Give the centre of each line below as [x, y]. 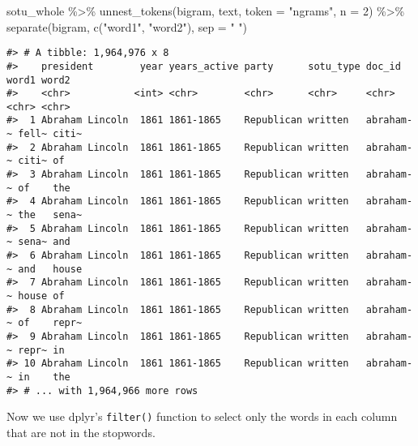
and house [50, 269]
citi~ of [41, 161]
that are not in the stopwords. [81, 432]
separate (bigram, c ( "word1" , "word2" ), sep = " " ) [127, 26]
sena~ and [44, 242]
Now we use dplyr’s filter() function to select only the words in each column [202, 416]
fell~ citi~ [50, 134]
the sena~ [50, 215]
